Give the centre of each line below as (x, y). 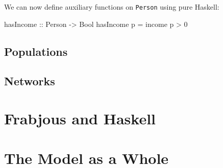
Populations (36, 51)
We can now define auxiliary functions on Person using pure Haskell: (112, 7)
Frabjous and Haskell (80, 118)
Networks (30, 81)
